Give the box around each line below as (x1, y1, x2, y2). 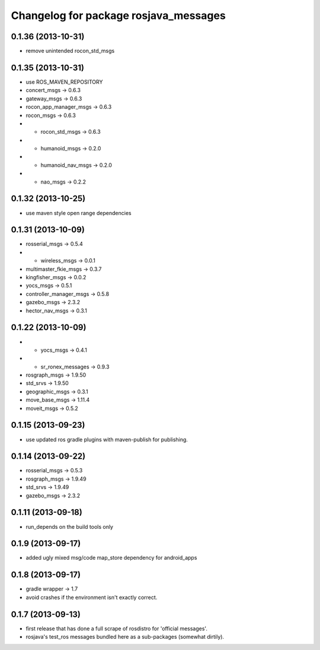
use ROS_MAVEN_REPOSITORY (25, 78, 103, 86)
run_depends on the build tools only (25, 523, 114, 530)
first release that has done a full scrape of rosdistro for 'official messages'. (25, 624, 207, 632)
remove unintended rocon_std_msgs (25, 48, 115, 55)
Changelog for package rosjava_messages (11, 9, 226, 22)
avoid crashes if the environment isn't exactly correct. (25, 594, 158, 601)
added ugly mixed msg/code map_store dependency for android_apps (25, 554, 197, 561)
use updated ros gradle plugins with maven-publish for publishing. (25, 436, 188, 443)
